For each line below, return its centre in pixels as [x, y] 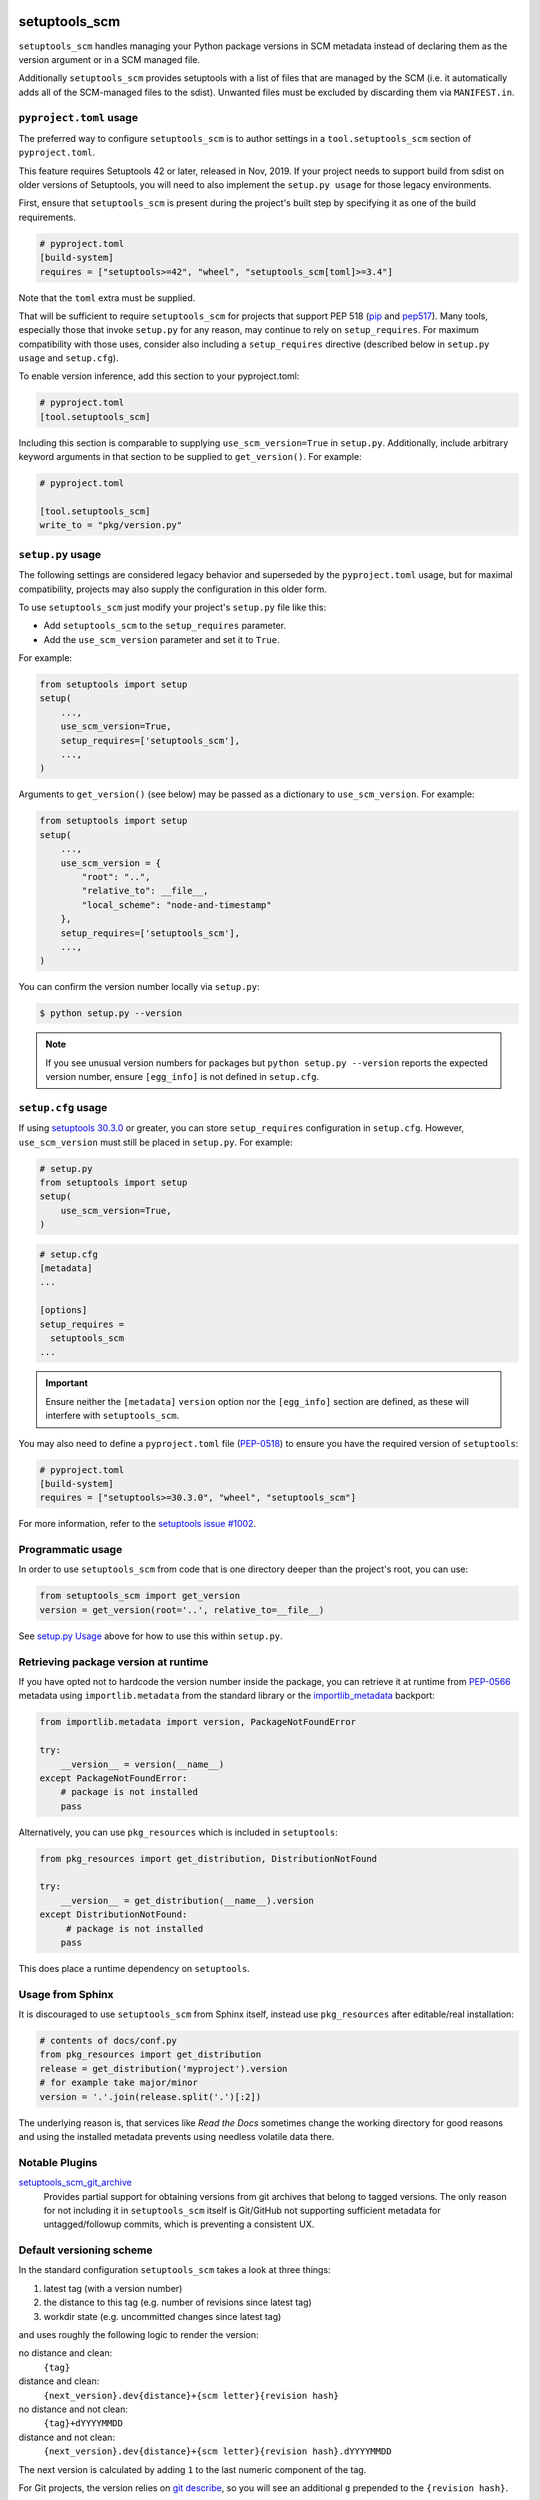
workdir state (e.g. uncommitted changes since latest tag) [162, 2316]
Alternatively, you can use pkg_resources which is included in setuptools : [178, 1832]
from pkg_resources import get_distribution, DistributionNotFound [208, 1858]
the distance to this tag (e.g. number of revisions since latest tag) [177, 2302]
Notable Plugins [58, 2162]
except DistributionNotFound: [113, 1914]
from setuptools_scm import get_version [139, 1596]
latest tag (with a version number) [113, 2288]
